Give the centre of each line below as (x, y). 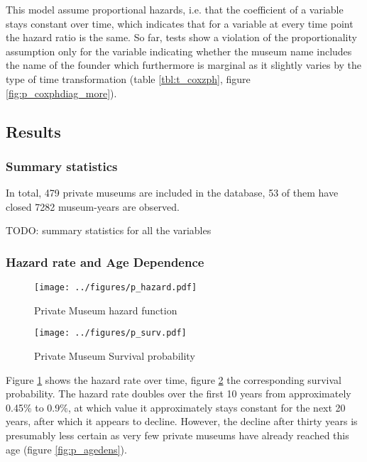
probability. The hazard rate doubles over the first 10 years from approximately (179, 394)
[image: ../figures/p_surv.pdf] (110, 333)
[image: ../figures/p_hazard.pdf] (116, 288)
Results (33, 131)
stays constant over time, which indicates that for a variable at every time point (180, 23)
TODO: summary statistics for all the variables (109, 230)
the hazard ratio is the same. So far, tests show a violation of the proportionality (181, 37)
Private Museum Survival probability (115, 356)
